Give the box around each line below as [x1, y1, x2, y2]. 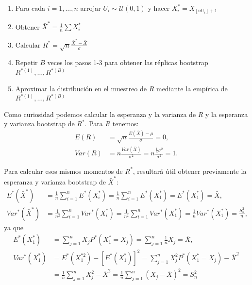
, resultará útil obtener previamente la [133, 166, 247, 176]
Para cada [15, 3, 46, 13]
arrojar [80, 3, 101, 13]
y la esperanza [205, 109, 248, 119]
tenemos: [112, 118, 139, 129]
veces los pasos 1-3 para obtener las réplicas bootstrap [47, 57, 208, 67]
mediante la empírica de [156, 83, 228, 93]
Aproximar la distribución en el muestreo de [15, 83, 147, 93]
